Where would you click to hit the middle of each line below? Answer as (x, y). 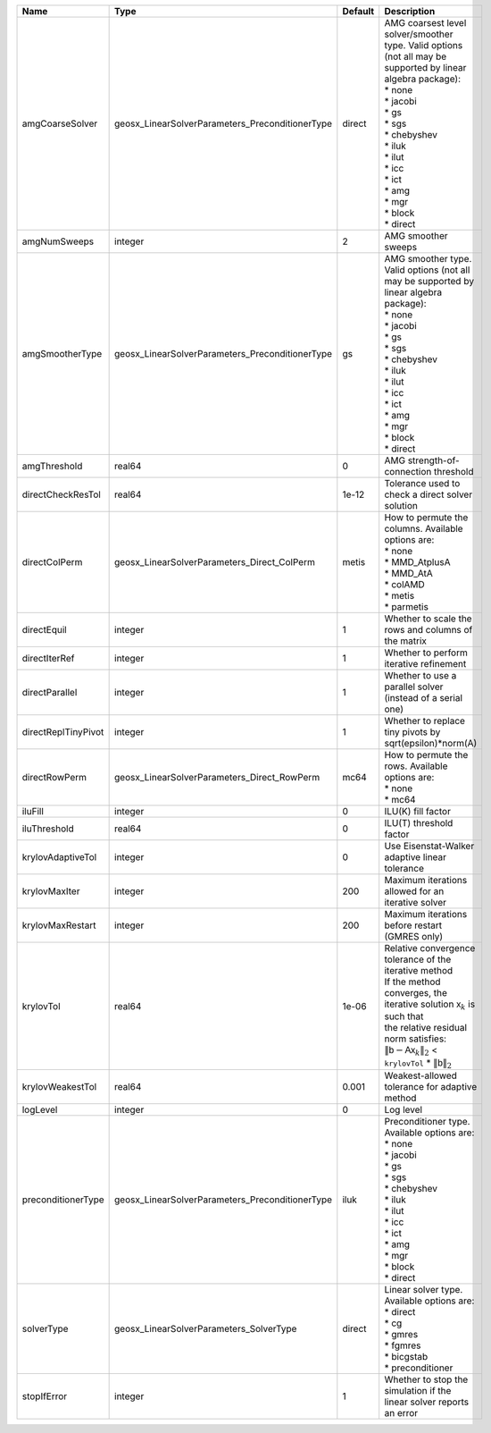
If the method (412, 982)
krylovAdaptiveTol (59, 857)
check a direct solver (429, 494)
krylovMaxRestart (59, 925)
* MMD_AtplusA (417, 562)
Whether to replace (425, 721)
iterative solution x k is (430, 1005)
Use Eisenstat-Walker (429, 846)
